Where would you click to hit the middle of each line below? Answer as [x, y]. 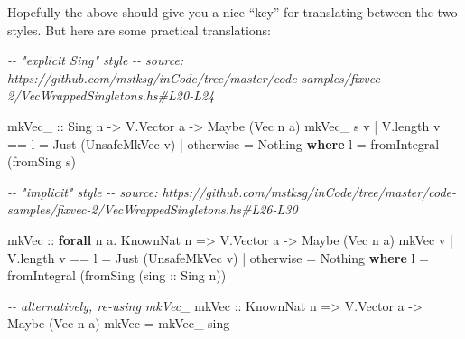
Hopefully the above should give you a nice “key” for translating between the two [232, 12]
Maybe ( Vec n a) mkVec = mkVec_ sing [119, 323]
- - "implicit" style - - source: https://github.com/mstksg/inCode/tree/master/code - [232, 191]
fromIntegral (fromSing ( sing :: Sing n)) [117, 275]
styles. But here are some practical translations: [139, 29]
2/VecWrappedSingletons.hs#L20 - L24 [111, 95]
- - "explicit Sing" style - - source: [96, 60]
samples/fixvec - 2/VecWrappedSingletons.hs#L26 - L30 [153, 209]
